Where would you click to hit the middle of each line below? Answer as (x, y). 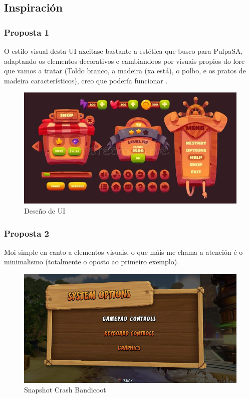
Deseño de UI (45, 211)
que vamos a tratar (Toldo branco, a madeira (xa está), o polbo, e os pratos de (125, 71)
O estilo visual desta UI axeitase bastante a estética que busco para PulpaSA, (123, 51)
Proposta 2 (27, 233)
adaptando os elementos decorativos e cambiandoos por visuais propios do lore (124, 61)
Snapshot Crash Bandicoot (65, 390)
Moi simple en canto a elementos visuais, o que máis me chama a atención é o (123, 252)
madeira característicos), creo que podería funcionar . (86, 80)
